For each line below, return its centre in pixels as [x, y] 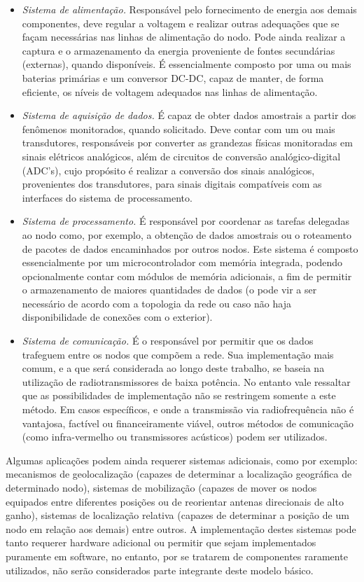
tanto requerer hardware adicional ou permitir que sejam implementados [161, 542]
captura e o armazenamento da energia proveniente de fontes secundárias [178, 50]
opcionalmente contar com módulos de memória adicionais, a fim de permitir [187, 276]
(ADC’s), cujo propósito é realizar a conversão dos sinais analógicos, [168, 170]
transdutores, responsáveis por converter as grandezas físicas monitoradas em [187, 143]
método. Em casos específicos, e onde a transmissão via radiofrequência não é [188, 409]
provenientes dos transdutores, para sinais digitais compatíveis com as [172, 184]
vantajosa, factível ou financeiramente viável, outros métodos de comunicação [188, 423]
